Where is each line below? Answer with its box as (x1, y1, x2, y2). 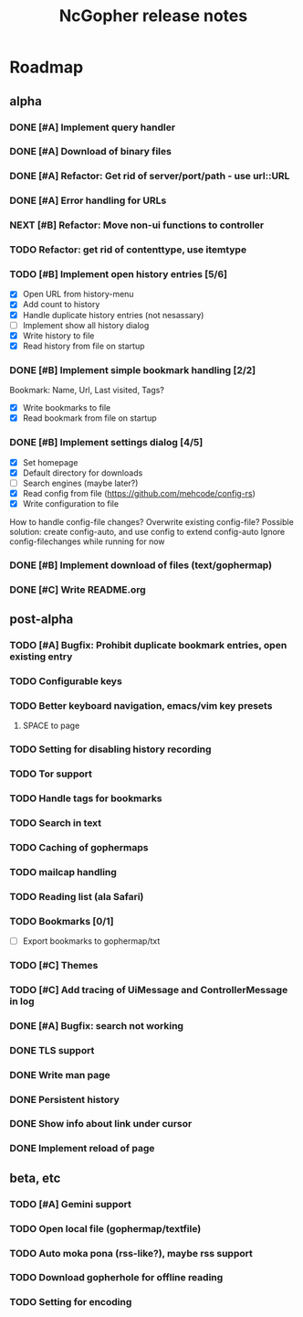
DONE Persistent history (9, 1093, 120, 1106)
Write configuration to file (22, 498, 120, 509)
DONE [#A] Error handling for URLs (9, 194, 167, 207)
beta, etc (9, 1170, 61, 1185)
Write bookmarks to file (22, 402, 111, 413)
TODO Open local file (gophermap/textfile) (9, 1222, 202, 1235)
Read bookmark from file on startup (22, 412, 157, 423)
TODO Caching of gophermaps (9, 841, 149, 853)
